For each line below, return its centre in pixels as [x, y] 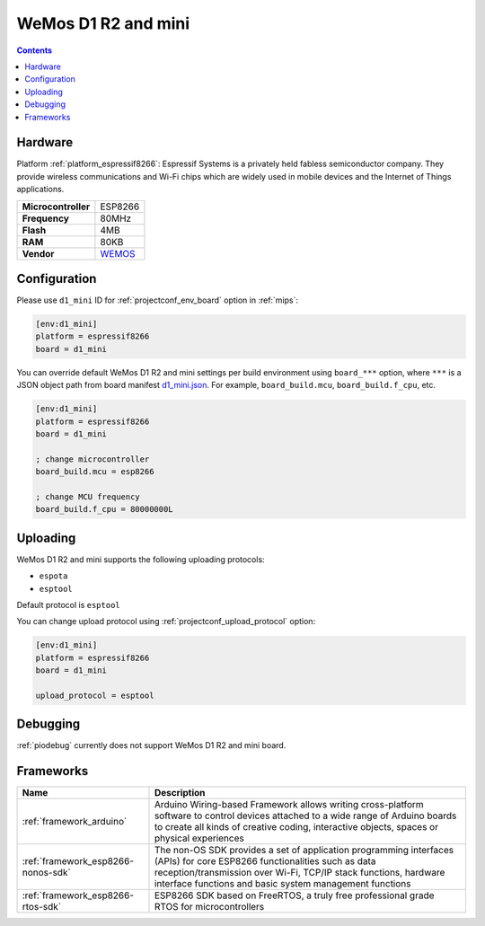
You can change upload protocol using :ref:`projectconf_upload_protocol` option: [166, 622]
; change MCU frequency [88, 497]
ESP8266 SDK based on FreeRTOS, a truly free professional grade [294, 895]
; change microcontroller [93, 459]
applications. [40, 190]
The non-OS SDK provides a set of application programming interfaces [304, 851]
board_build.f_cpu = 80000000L [105, 509]
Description [180, 793]
